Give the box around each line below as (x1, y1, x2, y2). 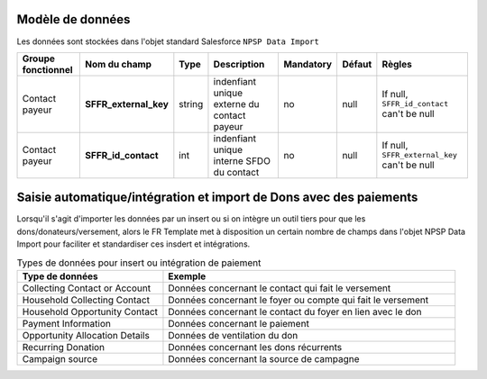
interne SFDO (213, 154, 271, 167)
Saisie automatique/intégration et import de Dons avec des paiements (16, 190, 418, 205)
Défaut (342, 58, 372, 70)
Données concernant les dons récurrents (168, 340, 343, 353)
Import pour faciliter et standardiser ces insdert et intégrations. (16, 239, 251, 249)
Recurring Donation (22, 340, 106, 353)
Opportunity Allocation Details (22, 329, 151, 341)
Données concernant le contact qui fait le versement (168, 282, 391, 294)
